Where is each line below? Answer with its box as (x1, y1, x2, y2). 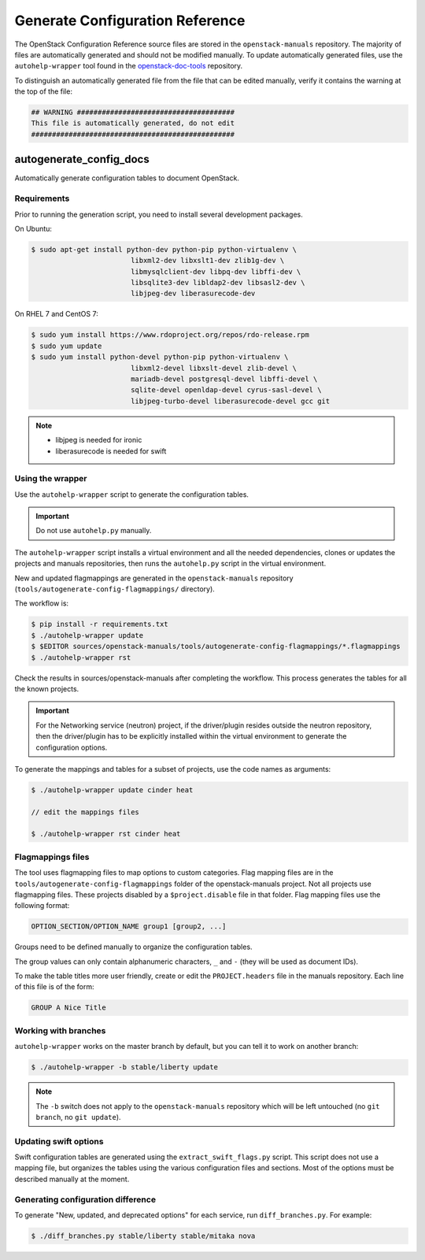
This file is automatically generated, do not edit (31, 119, 235, 128)
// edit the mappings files (31, 807, 139, 817)
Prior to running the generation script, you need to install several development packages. (14, 209, 303, 219)
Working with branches (14, 1025, 106, 1036)
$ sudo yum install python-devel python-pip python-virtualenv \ (31, 353, 289, 361)
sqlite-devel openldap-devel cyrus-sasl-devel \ (130, 386, 322, 395)
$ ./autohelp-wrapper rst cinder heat (31, 829, 181, 839)
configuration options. (35, 743, 108, 752)
